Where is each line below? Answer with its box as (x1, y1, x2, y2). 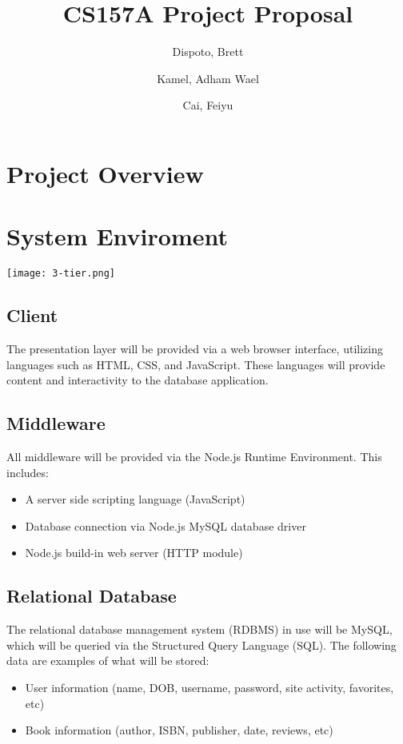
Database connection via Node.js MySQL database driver (25, 517, 306, 534)
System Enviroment (6, 220, 228, 253)
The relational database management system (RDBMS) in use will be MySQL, (6, 621, 393, 638)
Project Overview (6, 157, 204, 189)
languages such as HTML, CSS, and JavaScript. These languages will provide (6, 356, 385, 372)
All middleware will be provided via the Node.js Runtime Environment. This (6, 448, 382, 465)
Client (6, 303, 58, 328)
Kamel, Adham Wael (157, 70, 259, 86)
